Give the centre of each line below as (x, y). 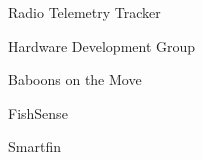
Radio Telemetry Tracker (84, 12)
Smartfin (34, 146)
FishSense (38, 112)
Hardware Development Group (102, 45)
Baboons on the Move (75, 79)
